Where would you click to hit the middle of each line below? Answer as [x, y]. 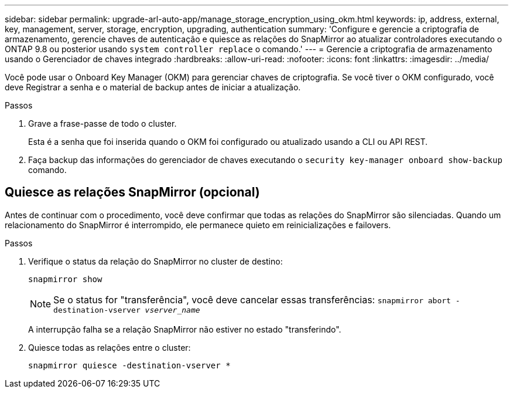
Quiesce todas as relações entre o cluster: [110, 347]
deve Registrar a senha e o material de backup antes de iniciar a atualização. [153, 87]
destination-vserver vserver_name [127, 310]
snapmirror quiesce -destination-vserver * [129, 365]
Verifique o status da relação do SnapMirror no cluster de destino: [155, 261]
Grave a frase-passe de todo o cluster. [102, 123]
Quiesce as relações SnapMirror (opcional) [132, 192]
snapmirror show [65, 279]
